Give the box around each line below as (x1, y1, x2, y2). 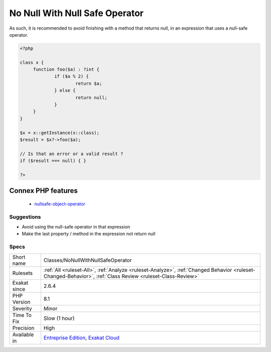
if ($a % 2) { (54, 73, 89, 79)
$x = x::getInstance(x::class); (20, 130, 100, 136)
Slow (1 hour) (43, 314, 75, 321)
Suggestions (9, 213, 41, 220)
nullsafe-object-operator (34, 201, 85, 207)
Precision (12, 324, 35, 331)
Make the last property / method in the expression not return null (22, 231, 156, 237)
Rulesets (12, 269, 33, 276)
